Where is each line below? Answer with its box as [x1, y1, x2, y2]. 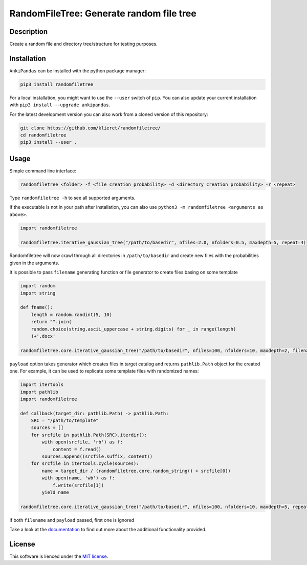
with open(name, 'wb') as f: [41, 475, 115, 481]
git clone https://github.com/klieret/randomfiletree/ [20, 125, 161, 131]
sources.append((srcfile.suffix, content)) [41, 454, 153, 459]
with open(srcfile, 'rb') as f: [41, 439, 123, 445]
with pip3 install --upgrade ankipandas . [9, 102, 110, 108]
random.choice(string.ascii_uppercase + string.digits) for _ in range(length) [31, 326, 236, 332]
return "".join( [31, 319, 72, 325]
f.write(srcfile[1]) [52, 482, 104, 488]
